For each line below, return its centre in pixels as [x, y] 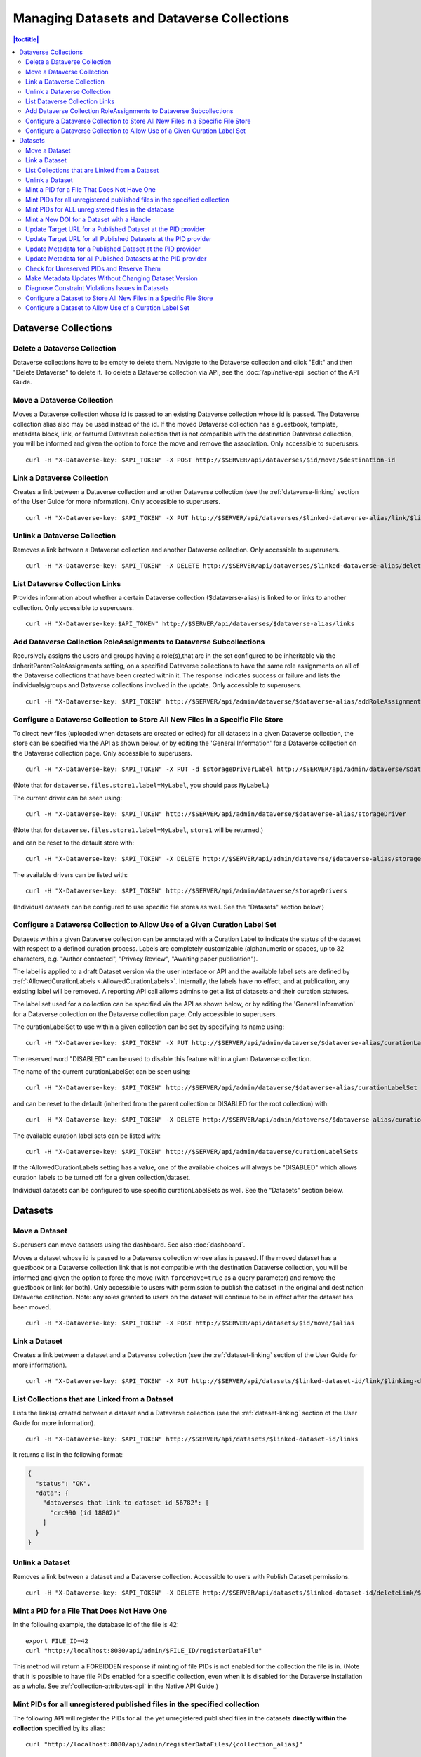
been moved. [32, 1307]
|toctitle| [26, 39]
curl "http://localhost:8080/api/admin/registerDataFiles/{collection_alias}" [164, 1744]
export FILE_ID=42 [57, 1641]
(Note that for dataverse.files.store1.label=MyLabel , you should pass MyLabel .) [141, 785]
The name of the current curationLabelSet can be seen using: [102, 1072]
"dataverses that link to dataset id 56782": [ [126, 1503]
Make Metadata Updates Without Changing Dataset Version [112, 278]
